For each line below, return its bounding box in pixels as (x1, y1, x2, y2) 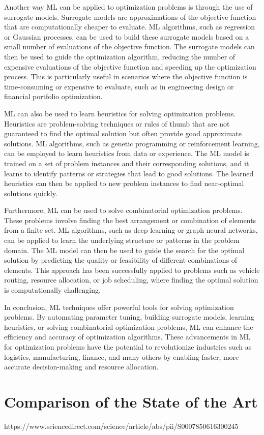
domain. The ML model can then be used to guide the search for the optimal (4, 244, 245, 255)
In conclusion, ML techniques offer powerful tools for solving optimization (4, 301, 234, 312)
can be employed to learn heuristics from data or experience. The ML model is (4, 148, 249, 159)
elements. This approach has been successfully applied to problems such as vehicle (4, 264, 260, 275)
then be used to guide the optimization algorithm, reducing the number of (4, 51, 236, 61)
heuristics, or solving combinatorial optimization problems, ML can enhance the (4, 321, 253, 332)
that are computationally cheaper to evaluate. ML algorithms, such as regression (4, 21, 255, 32)
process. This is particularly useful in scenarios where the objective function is (4, 71, 248, 82)
